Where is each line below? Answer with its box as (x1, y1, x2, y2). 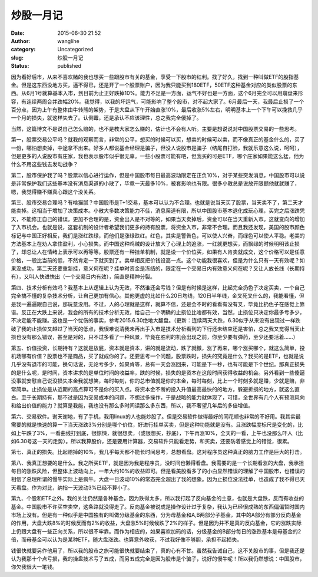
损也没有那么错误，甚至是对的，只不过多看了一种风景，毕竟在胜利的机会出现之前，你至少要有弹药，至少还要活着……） (11, 334, 299, 341)
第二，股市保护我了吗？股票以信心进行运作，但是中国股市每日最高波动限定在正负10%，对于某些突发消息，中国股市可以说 (11, 172, 306, 179)
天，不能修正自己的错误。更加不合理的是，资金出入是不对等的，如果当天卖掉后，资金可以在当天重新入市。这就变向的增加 (11, 215, 305, 222)
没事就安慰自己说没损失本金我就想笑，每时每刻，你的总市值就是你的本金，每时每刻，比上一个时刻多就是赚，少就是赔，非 (11, 377, 305, 384)
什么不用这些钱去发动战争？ (11, 161, 78, 168)
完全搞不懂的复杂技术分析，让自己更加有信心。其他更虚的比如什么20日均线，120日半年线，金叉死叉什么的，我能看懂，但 (11, 292, 304, 299)
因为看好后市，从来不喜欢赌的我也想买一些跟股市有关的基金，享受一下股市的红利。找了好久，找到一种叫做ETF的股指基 (11, 73, 299, 80)
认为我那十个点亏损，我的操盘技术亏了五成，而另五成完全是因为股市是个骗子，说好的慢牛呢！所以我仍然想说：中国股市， (11, 555, 305, 562)
